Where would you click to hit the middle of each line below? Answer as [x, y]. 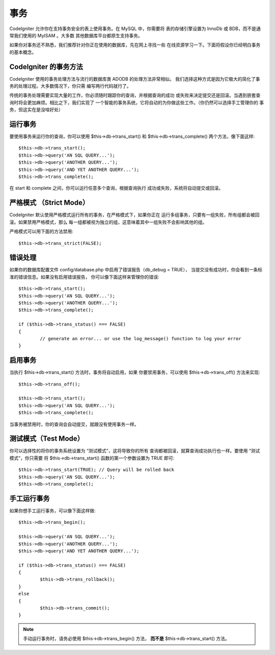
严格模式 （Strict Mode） [49, 203]
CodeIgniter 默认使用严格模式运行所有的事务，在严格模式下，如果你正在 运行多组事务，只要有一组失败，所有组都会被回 [134, 215]
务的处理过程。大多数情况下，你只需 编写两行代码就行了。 [70, 86]
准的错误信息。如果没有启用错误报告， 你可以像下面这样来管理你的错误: [84, 277]
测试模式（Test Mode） [47, 439]
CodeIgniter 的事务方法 [46, 67]
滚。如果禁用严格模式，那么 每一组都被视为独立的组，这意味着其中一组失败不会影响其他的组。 [108, 222]
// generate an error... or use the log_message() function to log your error [141, 338]
